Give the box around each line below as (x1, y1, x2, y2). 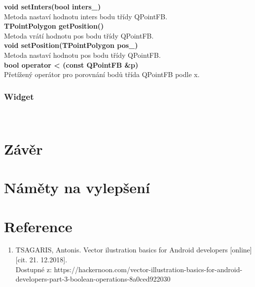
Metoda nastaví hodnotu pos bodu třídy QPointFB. (4, 49, 161, 60)
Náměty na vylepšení (4, 177, 150, 198)
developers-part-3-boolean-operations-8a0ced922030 (15, 274, 171, 284)
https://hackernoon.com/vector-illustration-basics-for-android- (54, 264, 243, 274)
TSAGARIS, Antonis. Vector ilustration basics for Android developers (15, 245, 228, 255)
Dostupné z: (15, 264, 52, 274)
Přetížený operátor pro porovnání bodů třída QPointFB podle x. (4, 69, 200, 80)
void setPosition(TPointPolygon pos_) (4, 40, 138, 50)
